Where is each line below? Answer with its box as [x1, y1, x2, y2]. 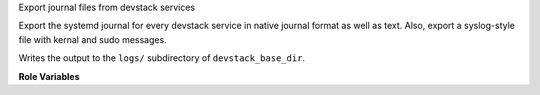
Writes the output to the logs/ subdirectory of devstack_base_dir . [18, 52, 305, 64]
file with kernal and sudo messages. [18, 33, 167, 45]
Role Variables [18, 70, 80, 82]
